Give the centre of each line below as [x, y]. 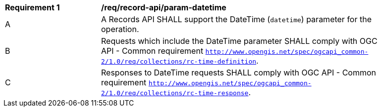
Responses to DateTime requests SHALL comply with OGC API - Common [239, 73]
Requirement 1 [32, 7]
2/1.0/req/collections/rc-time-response [175, 93]
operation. [120, 29]
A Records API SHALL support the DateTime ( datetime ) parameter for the [236, 19]
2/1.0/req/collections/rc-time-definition [179, 61]
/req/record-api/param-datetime [164, 7]
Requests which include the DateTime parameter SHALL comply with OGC [239, 41]
